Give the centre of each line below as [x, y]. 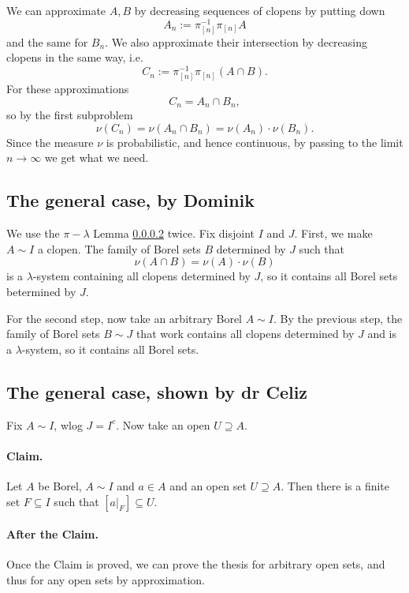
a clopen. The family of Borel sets [119, 248]
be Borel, [60, 486]
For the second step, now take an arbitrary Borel [125, 318]
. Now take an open [163, 424]
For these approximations [68, 89]
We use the [33, 233]
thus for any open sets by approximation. [106, 580]
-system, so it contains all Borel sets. [110, 349]
